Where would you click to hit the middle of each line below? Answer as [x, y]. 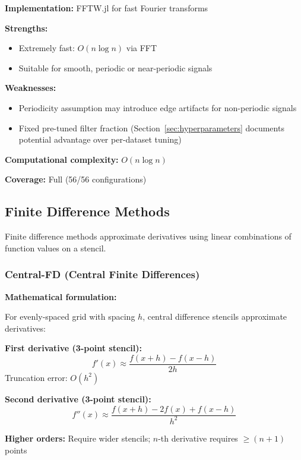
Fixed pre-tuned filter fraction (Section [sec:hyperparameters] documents [151, 127]
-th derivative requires [198, 438]
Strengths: [26, 28]
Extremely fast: [47, 48]
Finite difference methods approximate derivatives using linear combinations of [148, 236]
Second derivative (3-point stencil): [78, 398]
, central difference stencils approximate [215, 316]
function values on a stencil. [56, 248]
